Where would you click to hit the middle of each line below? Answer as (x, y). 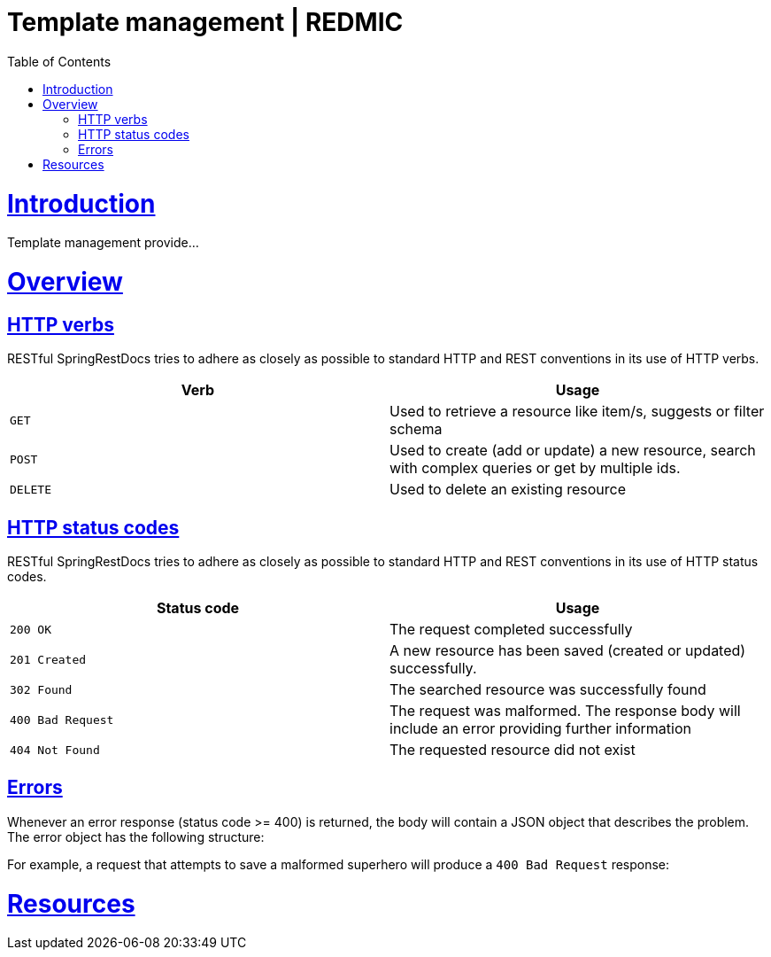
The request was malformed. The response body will (565, 711)
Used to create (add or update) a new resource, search (573, 451)
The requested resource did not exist (513, 750)
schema (416, 429)
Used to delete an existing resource (508, 490)
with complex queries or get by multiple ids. (535, 468)
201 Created (48, 659)
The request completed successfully (511, 630)
